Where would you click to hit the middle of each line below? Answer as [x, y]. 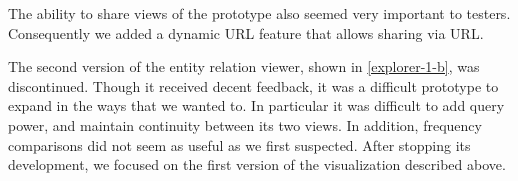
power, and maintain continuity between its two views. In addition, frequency [245, 124]
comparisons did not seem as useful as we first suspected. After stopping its [239, 144]
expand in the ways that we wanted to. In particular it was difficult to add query [256, 105]
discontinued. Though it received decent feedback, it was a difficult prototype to [253, 85]
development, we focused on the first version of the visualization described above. [257, 164]
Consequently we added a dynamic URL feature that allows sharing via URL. [246, 32]
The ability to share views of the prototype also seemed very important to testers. [259, 13]
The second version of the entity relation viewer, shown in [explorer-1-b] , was [244, 66]
